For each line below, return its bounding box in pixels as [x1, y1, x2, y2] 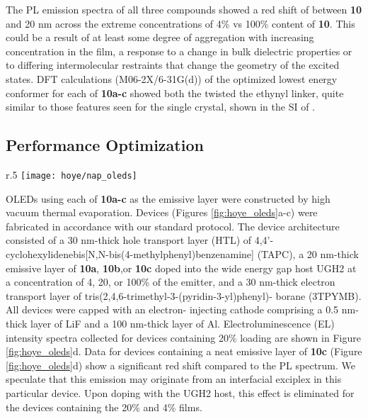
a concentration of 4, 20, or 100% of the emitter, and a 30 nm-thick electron [6, 274, 335, 289]
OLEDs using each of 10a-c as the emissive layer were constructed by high [6, 191, 330, 206]
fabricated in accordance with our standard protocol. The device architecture [6, 218, 340, 233]
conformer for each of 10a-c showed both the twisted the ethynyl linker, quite [6, 85, 344, 100]
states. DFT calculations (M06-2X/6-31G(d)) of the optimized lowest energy [6, 71, 338, 86]
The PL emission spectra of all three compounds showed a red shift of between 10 [6, 2, 362, 16]
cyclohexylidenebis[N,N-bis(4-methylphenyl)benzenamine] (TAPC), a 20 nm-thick [6, 246, 359, 261]
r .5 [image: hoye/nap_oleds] [6, 167, 137, 181]
